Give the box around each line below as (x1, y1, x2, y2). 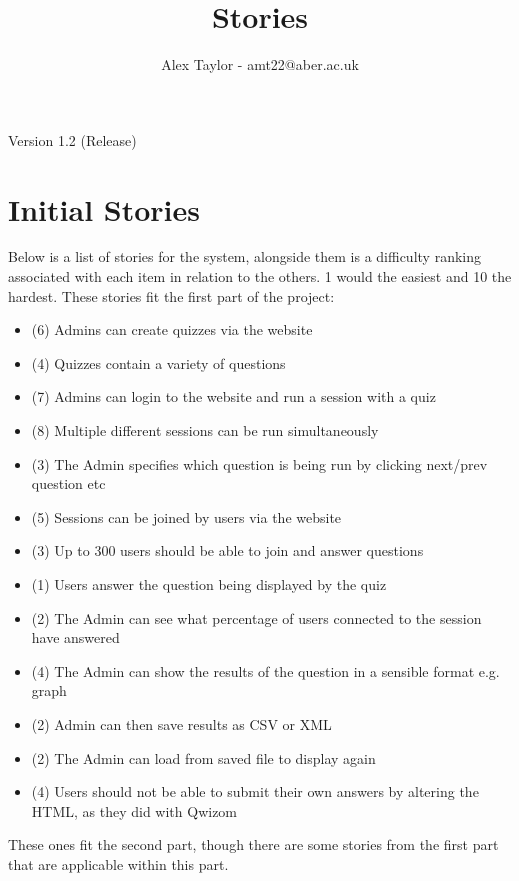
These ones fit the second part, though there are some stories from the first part (8, 834, 499, 855)
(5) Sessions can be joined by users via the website (31, 506, 342, 527)
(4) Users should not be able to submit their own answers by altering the (31, 781, 479, 802)
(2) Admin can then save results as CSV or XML (31, 713, 332, 734)
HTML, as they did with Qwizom (31, 800, 238, 821)
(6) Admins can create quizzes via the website (31, 319, 313, 340)
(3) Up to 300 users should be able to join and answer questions (31, 540, 424, 561)
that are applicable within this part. (8, 853, 229, 874)
